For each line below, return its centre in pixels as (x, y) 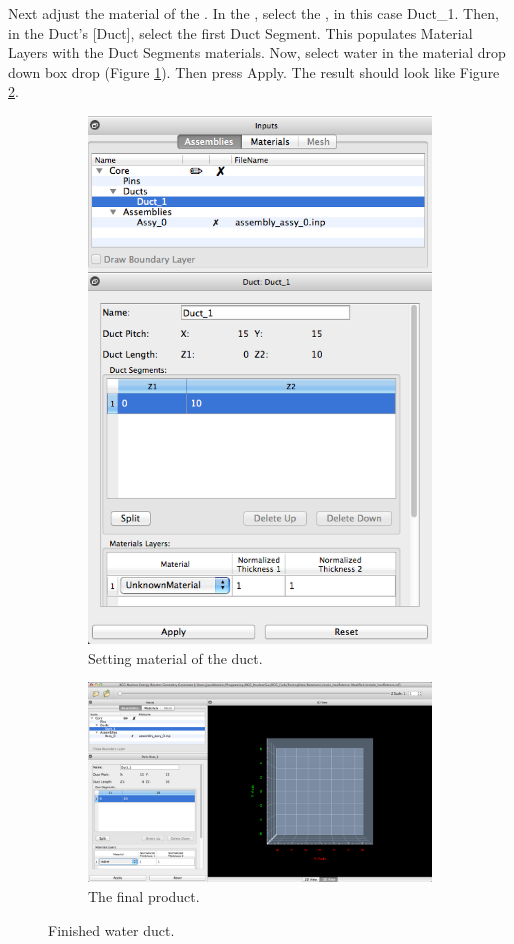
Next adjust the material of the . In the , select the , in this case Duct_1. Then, (253, 13)
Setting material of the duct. (175, 657)
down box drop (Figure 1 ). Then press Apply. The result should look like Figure (254, 71)
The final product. (144, 896)
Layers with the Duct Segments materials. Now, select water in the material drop (257, 52)
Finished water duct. (111, 929)
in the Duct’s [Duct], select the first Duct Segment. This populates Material (240, 32)
